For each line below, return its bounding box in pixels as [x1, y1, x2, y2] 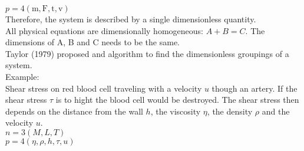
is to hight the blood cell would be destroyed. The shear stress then [55, 93, 299, 106]
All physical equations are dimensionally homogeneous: [5, 24, 203, 36]
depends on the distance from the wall [5, 105, 143, 117]
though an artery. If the [212, 82, 298, 94]
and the [262, 105, 290, 117]
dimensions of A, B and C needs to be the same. [5, 36, 180, 48]
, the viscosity [150, 105, 201, 117]
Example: [5, 70, 39, 82]
